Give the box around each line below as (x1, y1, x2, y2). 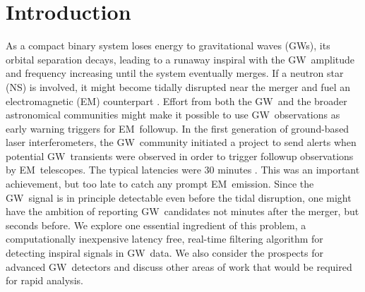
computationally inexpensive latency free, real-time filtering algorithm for (6, 231, 323, 246)
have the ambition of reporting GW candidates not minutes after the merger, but (6, 204, 359, 219)
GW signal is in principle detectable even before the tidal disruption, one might (6, 190, 352, 205)
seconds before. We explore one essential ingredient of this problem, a (6, 217, 306, 232)
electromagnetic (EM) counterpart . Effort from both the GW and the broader (6, 93, 347, 108)
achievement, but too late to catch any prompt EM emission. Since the (6, 176, 314, 191)
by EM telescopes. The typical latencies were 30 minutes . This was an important (6, 162, 360, 177)
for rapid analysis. (6, 273, 83, 288)
